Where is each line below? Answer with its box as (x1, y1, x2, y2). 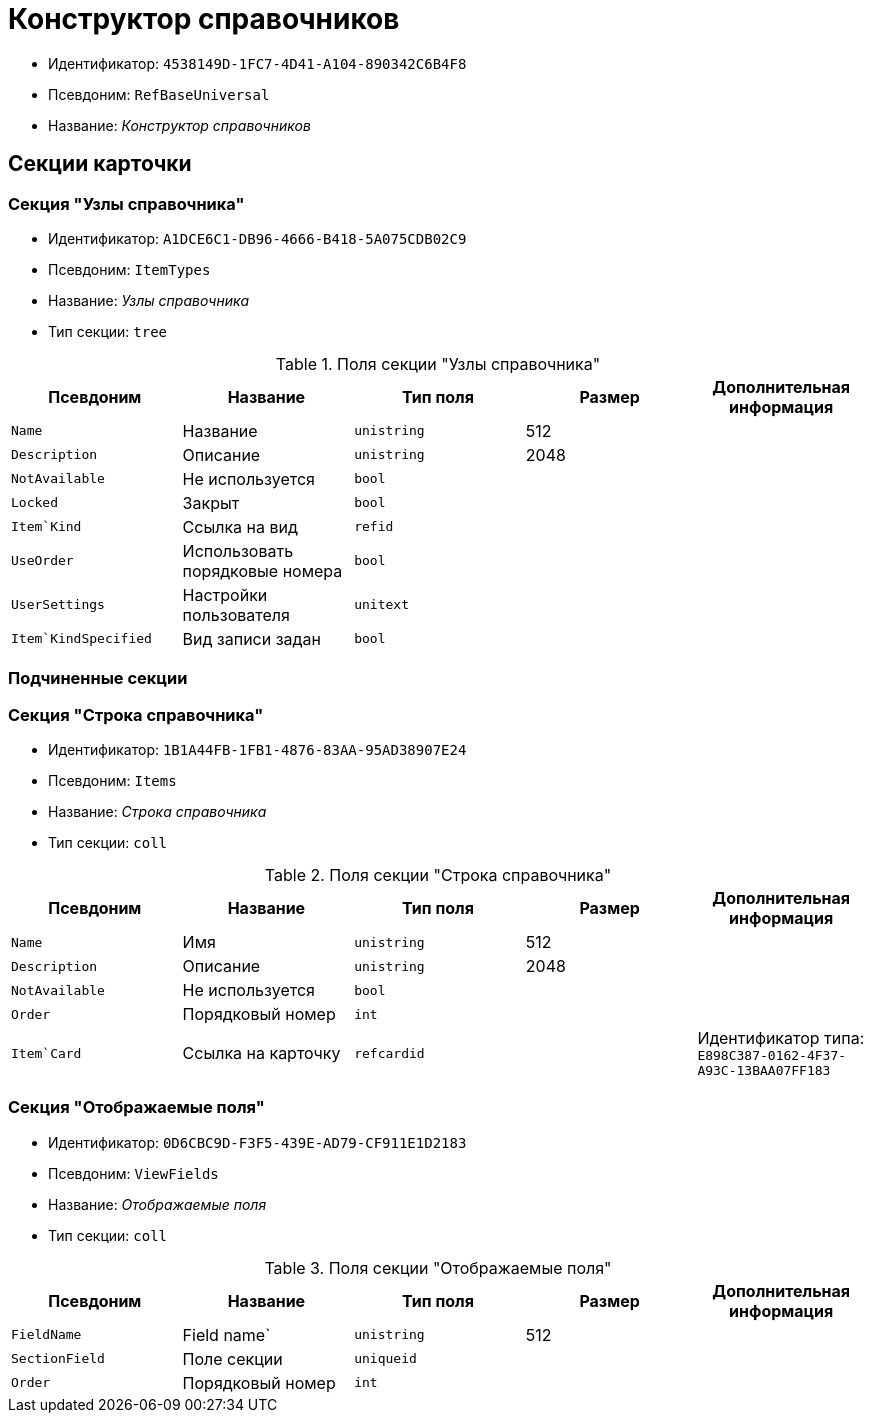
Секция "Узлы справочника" (8, 193, 245, 214)
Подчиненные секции (8, 668, 188, 689)
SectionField (11, 1351, 105, 1367)
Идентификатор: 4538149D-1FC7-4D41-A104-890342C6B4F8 (48, 54, 467, 72)
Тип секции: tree (48, 322, 168, 340)
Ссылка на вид (182, 516, 298, 537)
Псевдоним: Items (48, 772, 177, 790)
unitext (354, 597, 409, 613)
